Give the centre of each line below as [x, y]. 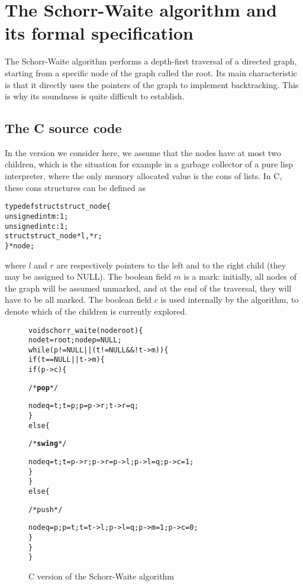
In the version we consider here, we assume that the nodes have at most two [143, 152]
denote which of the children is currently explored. [96, 311]
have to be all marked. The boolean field [78, 300]
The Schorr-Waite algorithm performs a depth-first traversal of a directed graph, [151, 61]
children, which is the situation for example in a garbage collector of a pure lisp [149, 164]
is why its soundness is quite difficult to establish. [95, 96]
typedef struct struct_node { [58, 207]
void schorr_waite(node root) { [86, 330]
